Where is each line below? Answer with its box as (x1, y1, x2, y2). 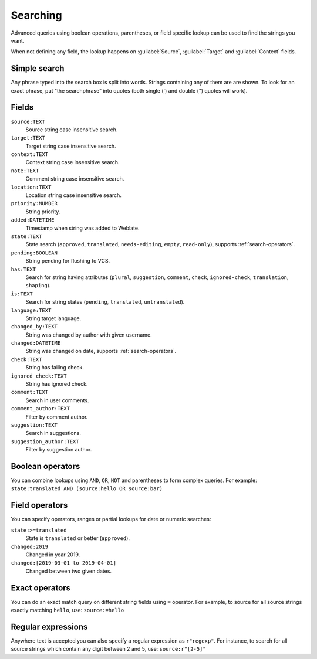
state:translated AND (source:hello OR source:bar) (11, 485, 163, 492)
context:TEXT (11, 151, 49, 158)
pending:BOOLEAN (11, 249, 58, 256)
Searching (11, 9, 62, 22)
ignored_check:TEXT (11, 372, 67, 379)
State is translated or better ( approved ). (25, 535, 130, 542)
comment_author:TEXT (11, 405, 70, 412)
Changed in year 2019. (25, 551, 80, 558)
